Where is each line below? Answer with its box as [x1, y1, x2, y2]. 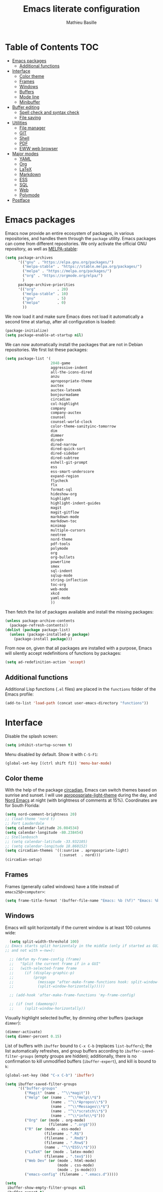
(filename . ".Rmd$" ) [44, 1136, 88, 1141]
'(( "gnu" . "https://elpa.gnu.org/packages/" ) [17, 260, 114, 264]
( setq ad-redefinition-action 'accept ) [5, 660, 86, 665]
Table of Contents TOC [5, 41, 99, 53]
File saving [19, 114, 41, 120]
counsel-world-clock [50, 420, 92, 424]
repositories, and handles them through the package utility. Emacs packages [5, 235, 156, 241]
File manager [19, 125, 46, 131]
